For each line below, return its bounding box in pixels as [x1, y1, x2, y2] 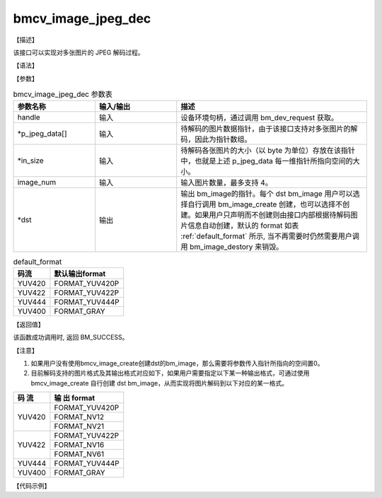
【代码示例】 [13, 482, 51, 490]
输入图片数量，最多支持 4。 [180, 178, 272, 187]
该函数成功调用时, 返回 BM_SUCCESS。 [13, 333, 129, 342]
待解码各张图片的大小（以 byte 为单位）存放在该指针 [180, 146, 355, 156]
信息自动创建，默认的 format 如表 [187, 221, 299, 231]
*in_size [17, 156, 44, 166]
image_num [17, 178, 57, 187]
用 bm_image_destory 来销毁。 [180, 242, 284, 252]
